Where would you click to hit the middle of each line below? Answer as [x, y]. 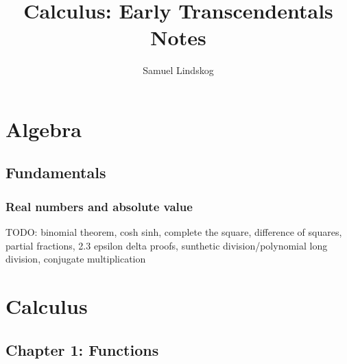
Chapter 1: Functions [82, 349]
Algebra [44, 129]
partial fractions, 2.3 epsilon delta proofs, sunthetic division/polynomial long [167, 245]
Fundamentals [56, 172]
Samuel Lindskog [178, 70]
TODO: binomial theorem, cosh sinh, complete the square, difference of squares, [174, 232]
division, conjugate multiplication [76, 259]
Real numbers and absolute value [99, 206]
